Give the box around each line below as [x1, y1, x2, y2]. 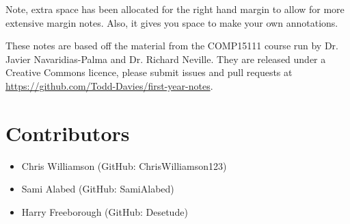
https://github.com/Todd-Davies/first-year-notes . [5, 78, 213, 92]
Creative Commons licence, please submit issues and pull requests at [5, 65, 293, 79]
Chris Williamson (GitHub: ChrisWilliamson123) [21, 158, 227, 173]
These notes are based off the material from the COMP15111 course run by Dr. [5, 38, 339, 53]
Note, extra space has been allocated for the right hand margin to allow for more [5, 2, 345, 16]
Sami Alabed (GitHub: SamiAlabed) [21, 182, 174, 196]
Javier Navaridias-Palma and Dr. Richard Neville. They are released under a [5, 51, 326, 66]
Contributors [5, 119, 130, 147]
